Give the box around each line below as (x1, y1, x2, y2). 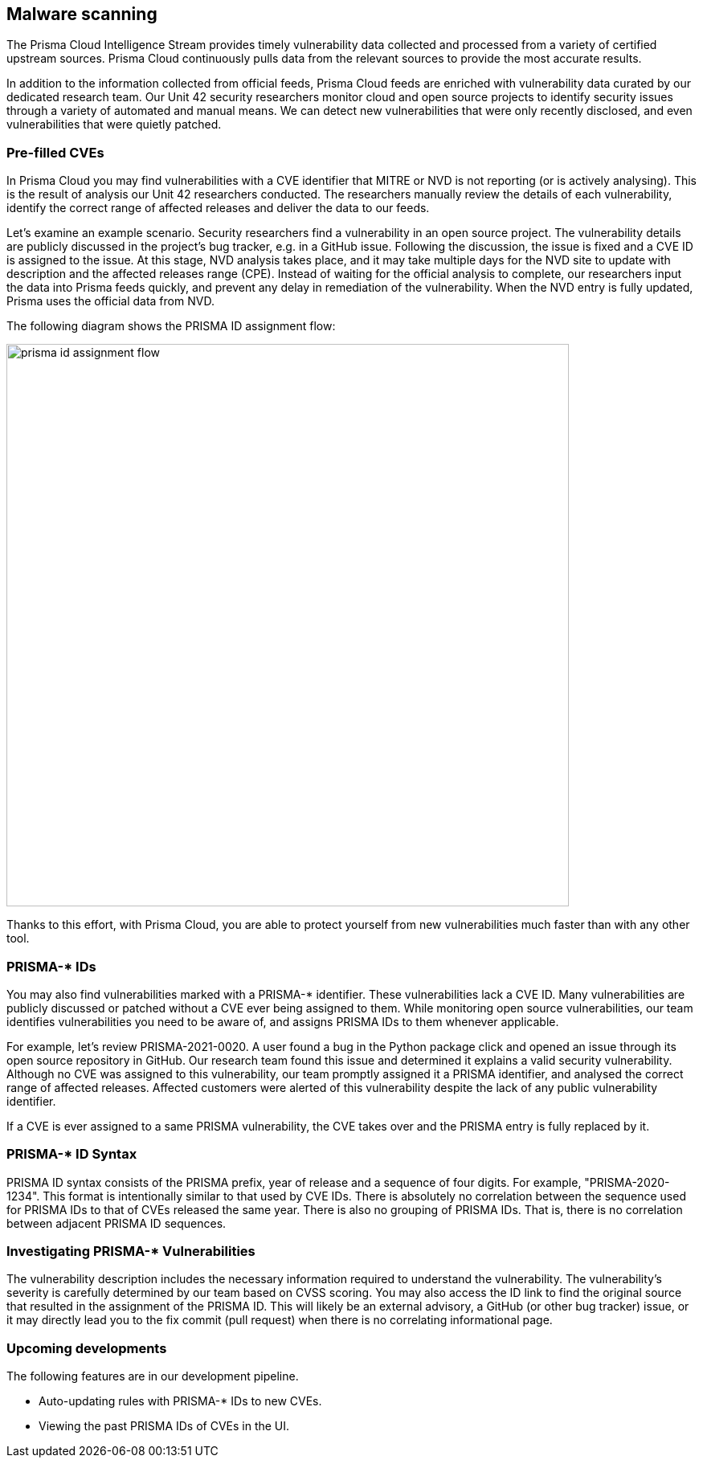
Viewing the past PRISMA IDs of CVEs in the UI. (39, 1419, 290, 1433)
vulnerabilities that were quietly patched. (6, 117, 222, 132)
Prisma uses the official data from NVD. (6, 294, 215, 309)
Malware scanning (6, 4, 157, 24)
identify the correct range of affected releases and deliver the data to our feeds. (6, 201, 430, 215)
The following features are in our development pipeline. (6, 1369, 299, 1384)
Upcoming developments (6, 1339, 167, 1356)
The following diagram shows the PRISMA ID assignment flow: (6, 319, 336, 333)
